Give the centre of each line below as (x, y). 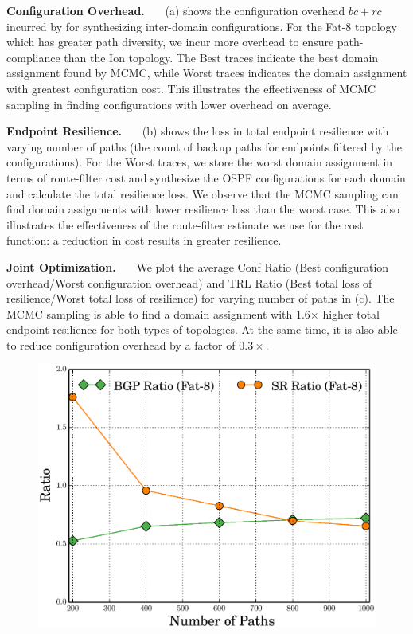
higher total (351, 313)
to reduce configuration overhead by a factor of (121, 344)
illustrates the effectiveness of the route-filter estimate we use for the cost (185, 224)
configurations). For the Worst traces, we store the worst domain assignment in (200, 162)
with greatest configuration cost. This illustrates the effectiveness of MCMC (191, 88)
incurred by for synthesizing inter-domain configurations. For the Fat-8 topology (202, 26)
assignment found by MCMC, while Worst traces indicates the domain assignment (207, 73)
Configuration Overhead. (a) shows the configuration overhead (176, 10)
